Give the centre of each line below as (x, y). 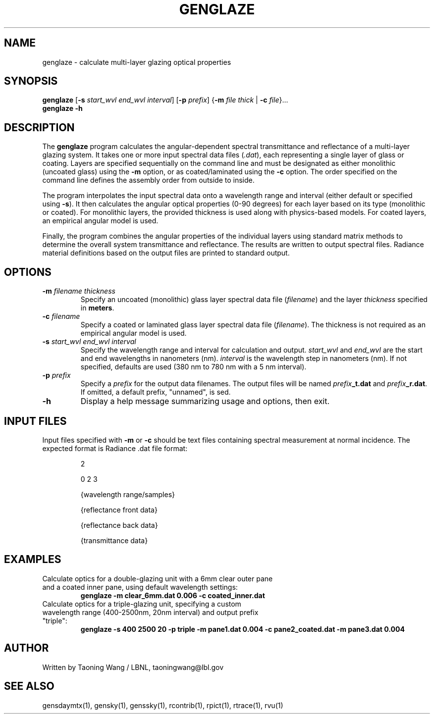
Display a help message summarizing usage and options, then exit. (205, 401)
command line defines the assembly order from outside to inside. (148, 180)
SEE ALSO (29, 686)
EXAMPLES (33, 560)
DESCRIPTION (39, 127)
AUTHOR (27, 648)
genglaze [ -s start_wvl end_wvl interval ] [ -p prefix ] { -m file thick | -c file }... (165, 100)
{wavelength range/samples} (128, 494)
